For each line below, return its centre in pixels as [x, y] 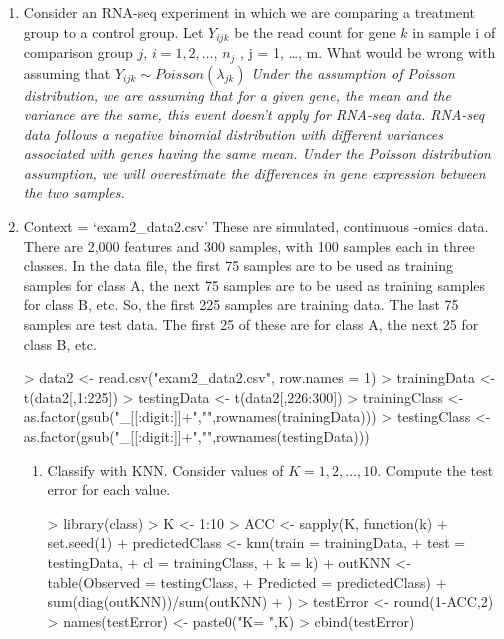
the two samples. [74, 192]
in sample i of [454, 31]
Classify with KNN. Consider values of [165, 469]
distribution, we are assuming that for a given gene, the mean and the [237, 94]
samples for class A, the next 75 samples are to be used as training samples [254, 284]
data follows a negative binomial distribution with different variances [233, 133]
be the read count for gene [315, 31]
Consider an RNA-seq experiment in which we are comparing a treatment [249, 12]
